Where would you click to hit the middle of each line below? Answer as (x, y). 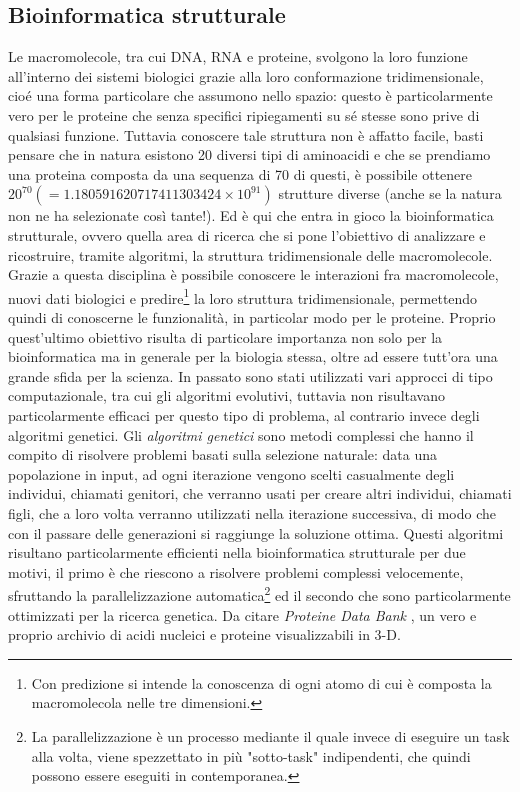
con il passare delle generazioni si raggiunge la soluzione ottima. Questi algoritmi (256, 532)
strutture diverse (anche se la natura (390, 193)
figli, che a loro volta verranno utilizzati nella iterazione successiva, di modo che (252, 512)
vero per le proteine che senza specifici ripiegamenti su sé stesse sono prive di (244, 114)
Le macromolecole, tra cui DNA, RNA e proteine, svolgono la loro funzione (238, 56)
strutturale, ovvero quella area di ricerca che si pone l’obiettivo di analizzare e (247, 234)
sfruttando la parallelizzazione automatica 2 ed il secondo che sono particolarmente (259, 593)
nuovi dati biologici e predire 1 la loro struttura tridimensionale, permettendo (243, 296)
